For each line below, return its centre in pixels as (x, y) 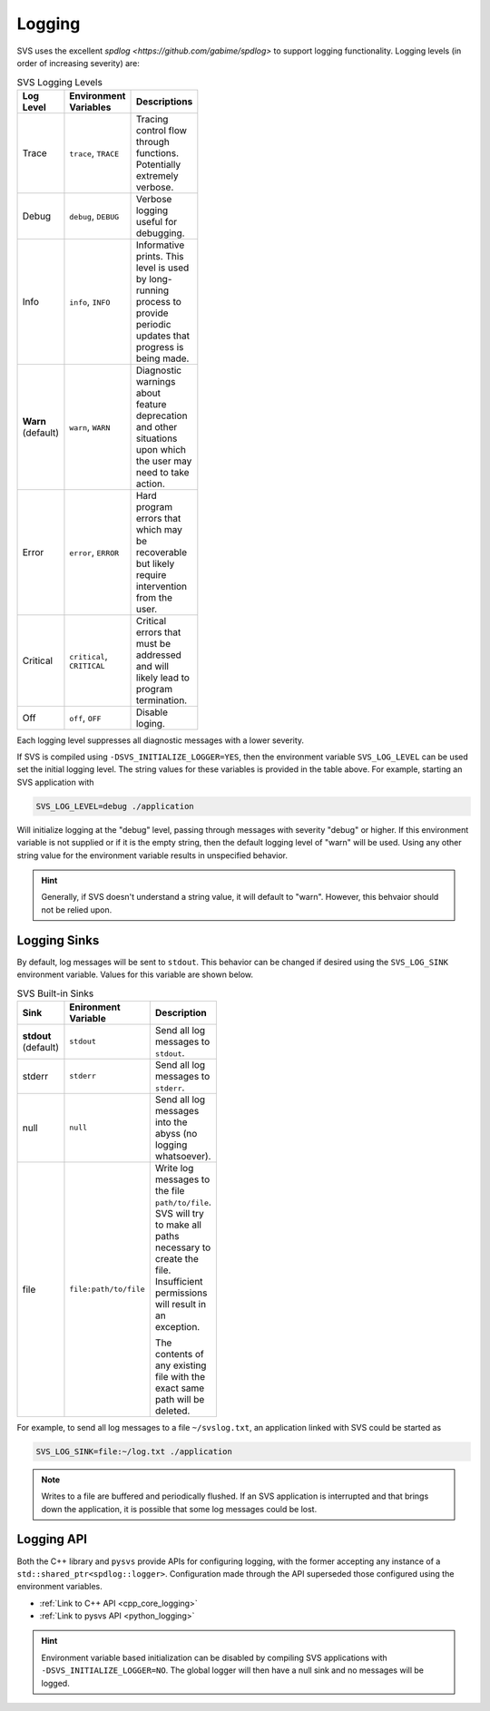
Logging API (52, 1539)
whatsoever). (183, 1156)
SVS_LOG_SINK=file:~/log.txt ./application (134, 1451)
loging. (150, 723)
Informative (160, 245)
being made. (162, 358)
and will (152, 666)
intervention (162, 586)
